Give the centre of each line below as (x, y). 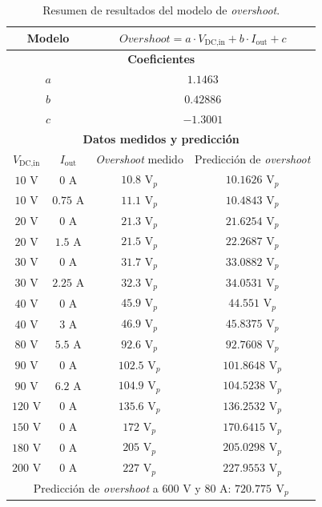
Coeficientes (161, 59)
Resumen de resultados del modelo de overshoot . (161, 10)
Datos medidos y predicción (161, 138)
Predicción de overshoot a (96, 487)
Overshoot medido (139, 158)
